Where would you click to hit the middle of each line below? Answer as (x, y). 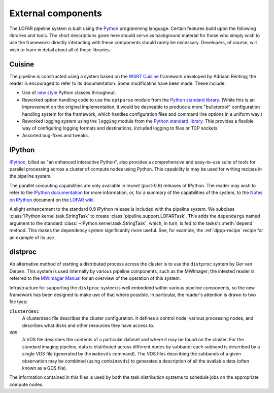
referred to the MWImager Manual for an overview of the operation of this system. (95, 278)
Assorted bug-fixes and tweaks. (56, 135)
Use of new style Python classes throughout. (69, 93)
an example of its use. (32, 237)
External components (56, 13)
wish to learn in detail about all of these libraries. (60, 50)
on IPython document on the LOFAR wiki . (52, 200)
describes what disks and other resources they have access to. (88, 325)
